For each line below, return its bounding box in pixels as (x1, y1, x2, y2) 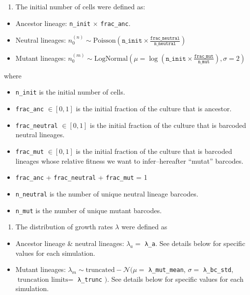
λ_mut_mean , (148, 264, 186, 274)
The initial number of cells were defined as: (15, 1, 145, 11)
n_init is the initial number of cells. (15, 87, 125, 97)
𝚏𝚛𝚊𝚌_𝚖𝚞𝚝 (194, 53, 214, 59)
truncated (85, 267, 115, 274)
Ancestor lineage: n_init (15, 18, 91, 28)
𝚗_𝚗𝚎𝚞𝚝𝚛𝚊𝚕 (154, 41, 176, 46)
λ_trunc (77, 276, 103, 283)
